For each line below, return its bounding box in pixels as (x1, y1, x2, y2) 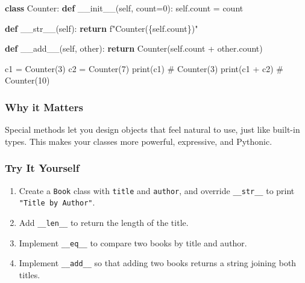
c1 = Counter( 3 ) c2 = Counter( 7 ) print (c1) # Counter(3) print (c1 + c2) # (5, 62, 283, 75)
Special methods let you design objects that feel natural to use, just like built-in (5, 123, 300, 136)
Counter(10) (5, 74, 50, 87)
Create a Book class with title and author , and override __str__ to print (19, 184, 295, 196)
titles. (19, 268, 40, 281)
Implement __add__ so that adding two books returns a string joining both (19, 257, 297, 269)
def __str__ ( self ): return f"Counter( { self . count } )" (5, 22, 198, 34)
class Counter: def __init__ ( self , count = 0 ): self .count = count (5, 2, 244, 14)
